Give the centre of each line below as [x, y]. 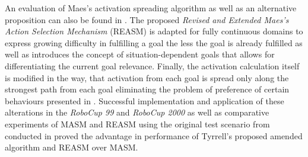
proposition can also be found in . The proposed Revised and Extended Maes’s [147, 19]
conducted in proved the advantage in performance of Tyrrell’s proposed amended [154, 135]
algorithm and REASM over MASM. [72, 147]
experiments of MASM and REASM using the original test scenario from [137, 124]
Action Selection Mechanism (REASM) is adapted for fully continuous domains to [154, 31]
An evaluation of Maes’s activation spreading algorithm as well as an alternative [151, 8]
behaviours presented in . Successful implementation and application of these [145, 100]
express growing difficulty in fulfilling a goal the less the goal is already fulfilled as [154, 42]
